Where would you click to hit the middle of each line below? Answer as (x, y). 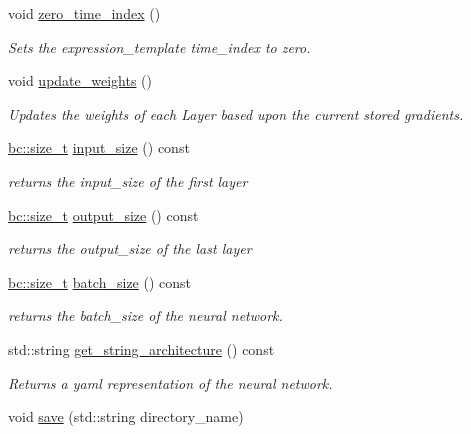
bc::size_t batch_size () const (100, 281)
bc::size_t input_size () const (99, 147)
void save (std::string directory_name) (126, 416)
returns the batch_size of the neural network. (145, 315)
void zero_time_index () (84, 13)
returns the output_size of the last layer (130, 248)
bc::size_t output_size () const (103, 214)
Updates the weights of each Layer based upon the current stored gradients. (236, 113)
